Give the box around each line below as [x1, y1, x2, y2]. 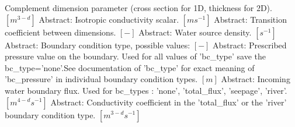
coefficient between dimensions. [5, 26, 116, 38]
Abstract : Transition [214, 13, 287, 25]
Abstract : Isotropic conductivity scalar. [39, 13, 179, 25]
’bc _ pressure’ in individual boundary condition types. [5, 73, 198, 85]
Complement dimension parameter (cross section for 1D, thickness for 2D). [5, 2, 272, 13]
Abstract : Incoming [221, 73, 290, 85]
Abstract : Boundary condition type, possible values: [5, 38, 190, 51]
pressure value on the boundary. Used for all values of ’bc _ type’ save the [5, 50, 266, 62]
